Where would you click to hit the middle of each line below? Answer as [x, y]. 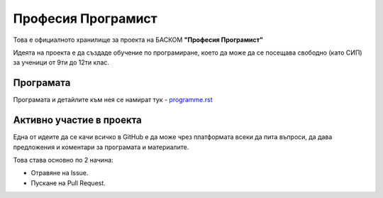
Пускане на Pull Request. [68, 183]
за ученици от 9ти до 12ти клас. [61, 62]
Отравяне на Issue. [60, 173]
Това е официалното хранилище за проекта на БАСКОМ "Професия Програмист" [138, 40]
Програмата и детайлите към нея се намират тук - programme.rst [113, 100]
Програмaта [42, 83]
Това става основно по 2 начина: [63, 160]
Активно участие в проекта [77, 120]
